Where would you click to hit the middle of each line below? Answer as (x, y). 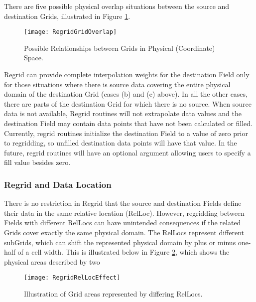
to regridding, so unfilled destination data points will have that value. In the (121, 143)
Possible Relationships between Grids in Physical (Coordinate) (120, 48)
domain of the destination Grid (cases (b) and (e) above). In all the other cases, (126, 94)
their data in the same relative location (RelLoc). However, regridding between (124, 213)
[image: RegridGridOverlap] (70, 32)
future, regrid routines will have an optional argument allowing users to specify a (128, 152)
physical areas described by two (52, 261)
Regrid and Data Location (58, 184)
